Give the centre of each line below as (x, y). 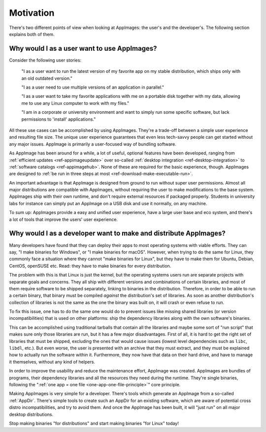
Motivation (32, 13)
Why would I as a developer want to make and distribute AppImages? (117, 233)
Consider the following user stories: (45, 60)
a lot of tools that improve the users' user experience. (64, 219)
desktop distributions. (31, 414)
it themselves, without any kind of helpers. (52, 362)
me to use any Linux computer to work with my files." (75, 103)
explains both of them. (32, 34)
